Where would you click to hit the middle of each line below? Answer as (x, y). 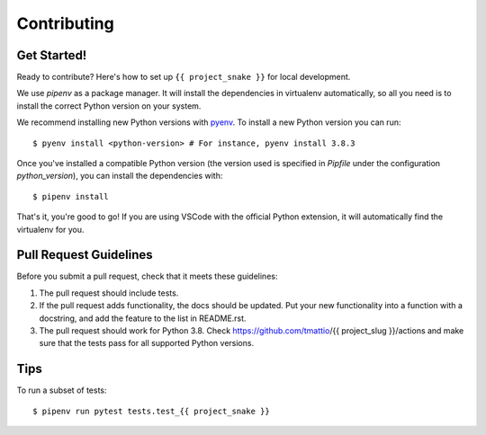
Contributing (65, 23)
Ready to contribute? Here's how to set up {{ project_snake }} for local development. (184, 77)
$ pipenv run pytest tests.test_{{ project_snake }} (151, 411)
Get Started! (52, 55)
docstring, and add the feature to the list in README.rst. (143, 318)
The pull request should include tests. (109, 293)
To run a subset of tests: (62, 390)
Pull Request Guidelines (85, 255)
